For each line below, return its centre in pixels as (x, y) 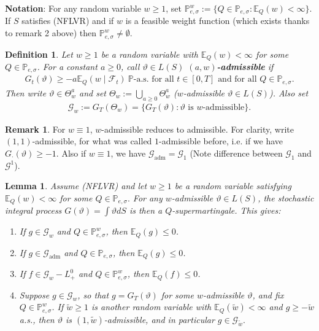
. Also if (71, 153)
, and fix (268, 294)
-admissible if (245, 66)
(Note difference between (236, 153)
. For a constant (67, 66)
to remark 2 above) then (51, 33)
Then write (26, 92)
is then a (146, 210)
